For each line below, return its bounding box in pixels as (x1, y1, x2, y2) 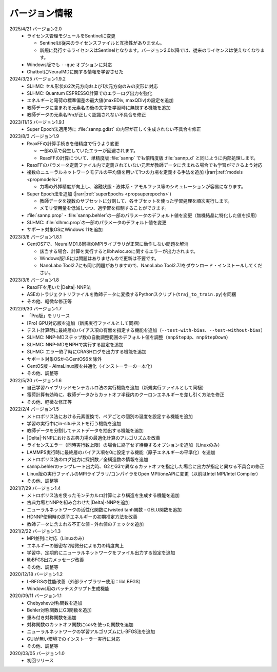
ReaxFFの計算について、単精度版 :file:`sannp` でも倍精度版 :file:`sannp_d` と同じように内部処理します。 (39, 154, 259, 161)
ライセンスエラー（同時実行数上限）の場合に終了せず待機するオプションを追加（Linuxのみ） (27, 442, 223, 448)
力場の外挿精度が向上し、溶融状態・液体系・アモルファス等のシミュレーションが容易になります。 (39, 184, 246, 190)
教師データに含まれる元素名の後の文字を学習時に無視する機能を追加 (27, 104, 171, 110)
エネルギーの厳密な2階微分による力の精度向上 (27, 542, 124, 548)
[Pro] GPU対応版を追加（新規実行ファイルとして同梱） (27, 320, 143, 326)
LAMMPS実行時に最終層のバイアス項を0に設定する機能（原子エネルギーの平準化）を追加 (27, 449, 215, 455)
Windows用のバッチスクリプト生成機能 (27, 585, 110, 592)
